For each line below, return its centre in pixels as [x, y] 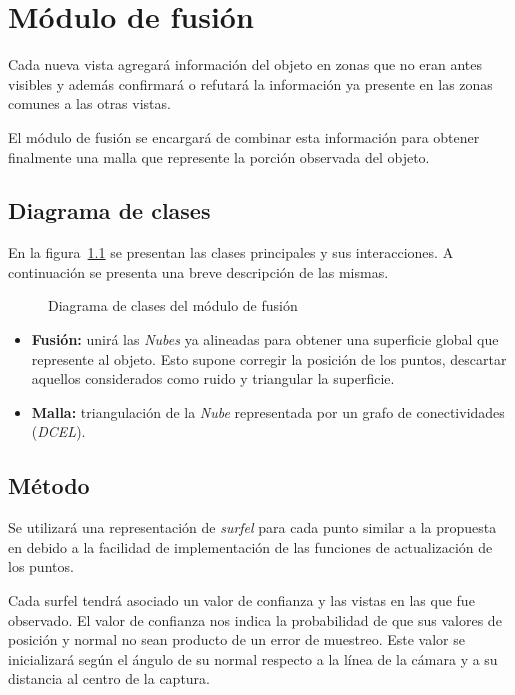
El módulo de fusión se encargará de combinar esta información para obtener [244, 136]
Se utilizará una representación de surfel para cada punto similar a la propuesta [252, 527]
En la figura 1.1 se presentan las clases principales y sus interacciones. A [231, 252]
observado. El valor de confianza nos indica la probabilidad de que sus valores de [255, 619]
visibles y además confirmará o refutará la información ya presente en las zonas [250, 83]
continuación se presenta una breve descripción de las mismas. [198, 271]
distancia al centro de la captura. [109, 678]
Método [49, 485]
